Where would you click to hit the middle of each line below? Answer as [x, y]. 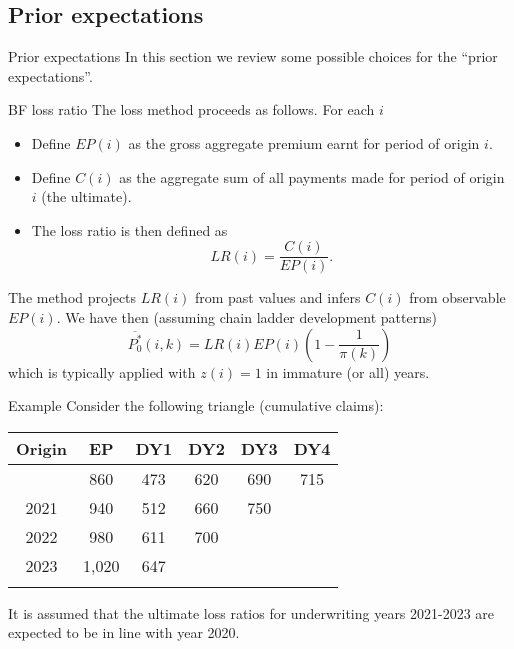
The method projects [72, 297]
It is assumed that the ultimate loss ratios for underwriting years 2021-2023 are [251, 612]
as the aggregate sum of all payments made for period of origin [312, 176]
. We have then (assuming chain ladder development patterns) [246, 317]
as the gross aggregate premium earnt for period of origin [304, 142]
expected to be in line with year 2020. [124, 632]
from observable [457, 297]
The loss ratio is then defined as [129, 229]
